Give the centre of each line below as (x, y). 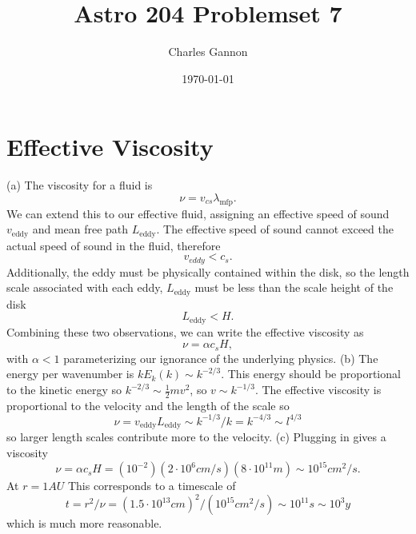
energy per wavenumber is (70, 374)
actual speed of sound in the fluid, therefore (114, 245)
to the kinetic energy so (64, 390)
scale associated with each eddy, (85, 287)
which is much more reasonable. (84, 523)
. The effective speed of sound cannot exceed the (275, 229)
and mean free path (80, 229)
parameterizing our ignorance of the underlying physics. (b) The (221, 358)
